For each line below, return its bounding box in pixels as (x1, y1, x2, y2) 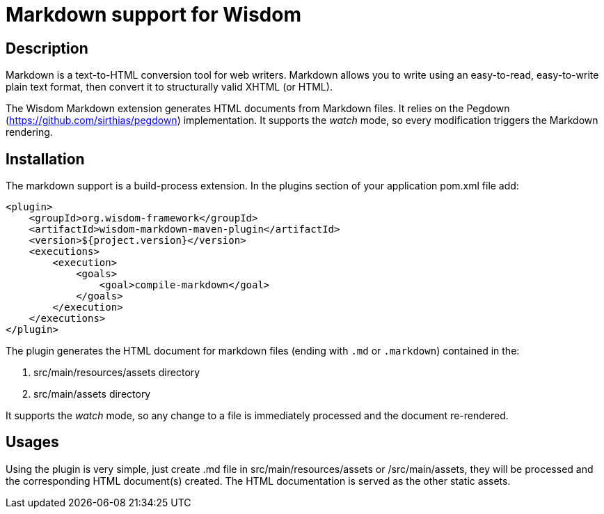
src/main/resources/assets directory (33, 366, 200, 379)
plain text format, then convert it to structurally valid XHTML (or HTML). (6, 81, 333, 93)
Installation (6, 150, 85, 168)
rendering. (6, 126, 53, 139)
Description (6, 39, 88, 57)
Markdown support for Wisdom (6, 3, 301, 26)
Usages (6, 433, 59, 451)
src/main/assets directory (33, 388, 151, 400)
